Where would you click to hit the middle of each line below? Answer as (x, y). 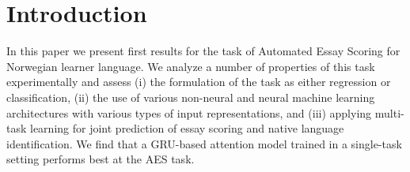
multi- (389, 112)
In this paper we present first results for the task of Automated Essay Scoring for (203, 51)
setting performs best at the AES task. (101, 159)
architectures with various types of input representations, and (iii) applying (189, 112)
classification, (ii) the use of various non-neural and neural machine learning (191, 97)
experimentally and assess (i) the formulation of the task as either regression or (199, 82)
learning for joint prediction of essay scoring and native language (187, 128)
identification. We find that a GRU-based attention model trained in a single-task (204, 143)
